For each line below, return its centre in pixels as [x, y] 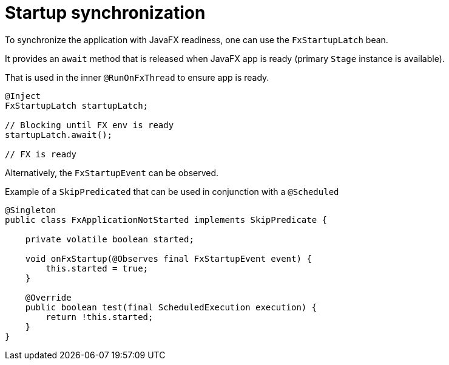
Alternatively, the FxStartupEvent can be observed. [112, 172]
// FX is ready [41, 154]
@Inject [23, 96]
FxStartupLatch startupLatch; [77, 105]
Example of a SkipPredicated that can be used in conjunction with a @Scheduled [172, 191]
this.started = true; [97, 268]
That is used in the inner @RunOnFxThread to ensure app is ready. [137, 77]
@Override [48, 297]
